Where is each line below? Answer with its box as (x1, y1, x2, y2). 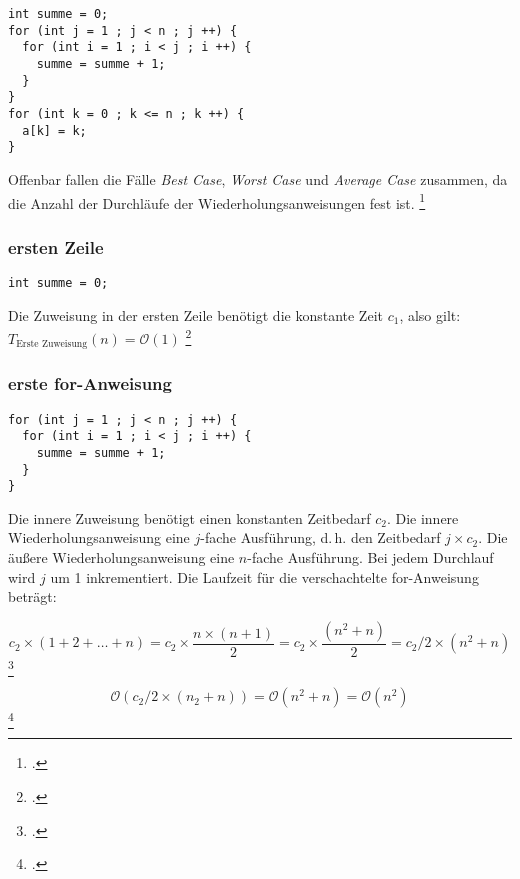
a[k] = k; (22, 123, 87, 138)
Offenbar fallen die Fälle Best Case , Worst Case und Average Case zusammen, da (8, 168, 508, 189)
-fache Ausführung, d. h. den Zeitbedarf (200, 527, 441, 548)
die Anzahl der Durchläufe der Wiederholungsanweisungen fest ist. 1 (8, 189, 426, 213)
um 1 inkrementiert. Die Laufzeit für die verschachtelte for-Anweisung (50, 566, 479, 587)
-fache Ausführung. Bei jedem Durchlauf (247, 547, 494, 568)
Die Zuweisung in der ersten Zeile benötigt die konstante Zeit (8, 304, 383, 325)
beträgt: (8, 586, 57, 607)
